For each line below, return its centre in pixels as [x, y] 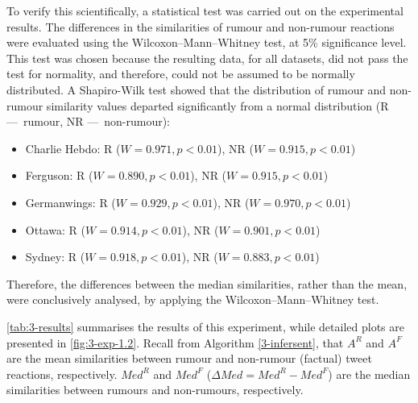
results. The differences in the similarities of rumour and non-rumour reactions [201, 26]
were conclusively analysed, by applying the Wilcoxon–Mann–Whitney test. [193, 299]
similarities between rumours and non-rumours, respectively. [155, 390]
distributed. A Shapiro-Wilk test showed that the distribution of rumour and [197, 89]
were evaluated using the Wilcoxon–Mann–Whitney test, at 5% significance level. [207, 42]
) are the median [369, 374]
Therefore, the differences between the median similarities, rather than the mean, [207, 283]
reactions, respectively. [62, 374]
